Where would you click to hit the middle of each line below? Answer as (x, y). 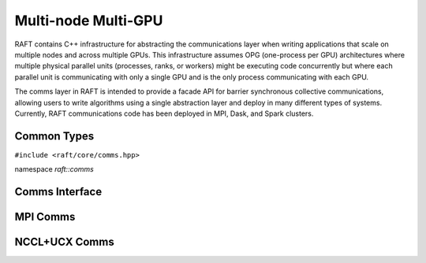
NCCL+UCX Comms (64, 242)
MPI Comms (45, 217)
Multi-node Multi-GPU (89, 20)
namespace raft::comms (54, 169)
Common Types (54, 136)
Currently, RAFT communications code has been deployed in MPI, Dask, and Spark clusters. (164, 113)
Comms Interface (58, 192)
